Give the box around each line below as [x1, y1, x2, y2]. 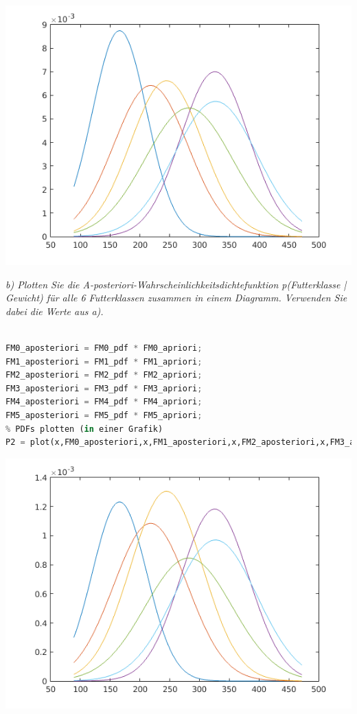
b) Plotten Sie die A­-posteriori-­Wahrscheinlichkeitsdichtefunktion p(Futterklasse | [5, 277, 347, 291]
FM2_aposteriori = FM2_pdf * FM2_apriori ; [5, 370, 203, 380]
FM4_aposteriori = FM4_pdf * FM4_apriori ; [5, 397, 203, 407]
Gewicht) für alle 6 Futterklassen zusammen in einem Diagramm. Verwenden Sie [5, 290, 347, 305]
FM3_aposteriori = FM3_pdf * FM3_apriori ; [5, 383, 203, 393]
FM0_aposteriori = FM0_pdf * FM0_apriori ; [5, 343, 203, 353]
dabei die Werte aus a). [5, 303, 104, 318]
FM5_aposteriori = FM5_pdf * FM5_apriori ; [5, 410, 203, 420]
